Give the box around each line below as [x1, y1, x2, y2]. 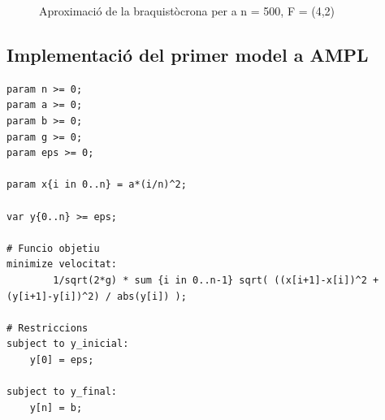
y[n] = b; [29, 401, 83, 414]
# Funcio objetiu [6, 242, 100, 254]
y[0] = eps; [29, 353, 94, 366]
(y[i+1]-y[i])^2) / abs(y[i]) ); [6, 290, 187, 302]
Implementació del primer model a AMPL [6, 41, 369, 67]
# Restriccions [6, 322, 89, 334]
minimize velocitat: [6, 258, 118, 271]
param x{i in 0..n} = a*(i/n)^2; [6, 179, 187, 191]
